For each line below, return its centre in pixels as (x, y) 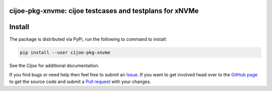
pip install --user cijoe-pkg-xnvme (65, 52)
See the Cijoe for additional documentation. (54, 65)
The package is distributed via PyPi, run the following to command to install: (88, 39)
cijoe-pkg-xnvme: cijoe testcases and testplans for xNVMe (104, 11)
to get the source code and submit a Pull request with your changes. (80, 82)
